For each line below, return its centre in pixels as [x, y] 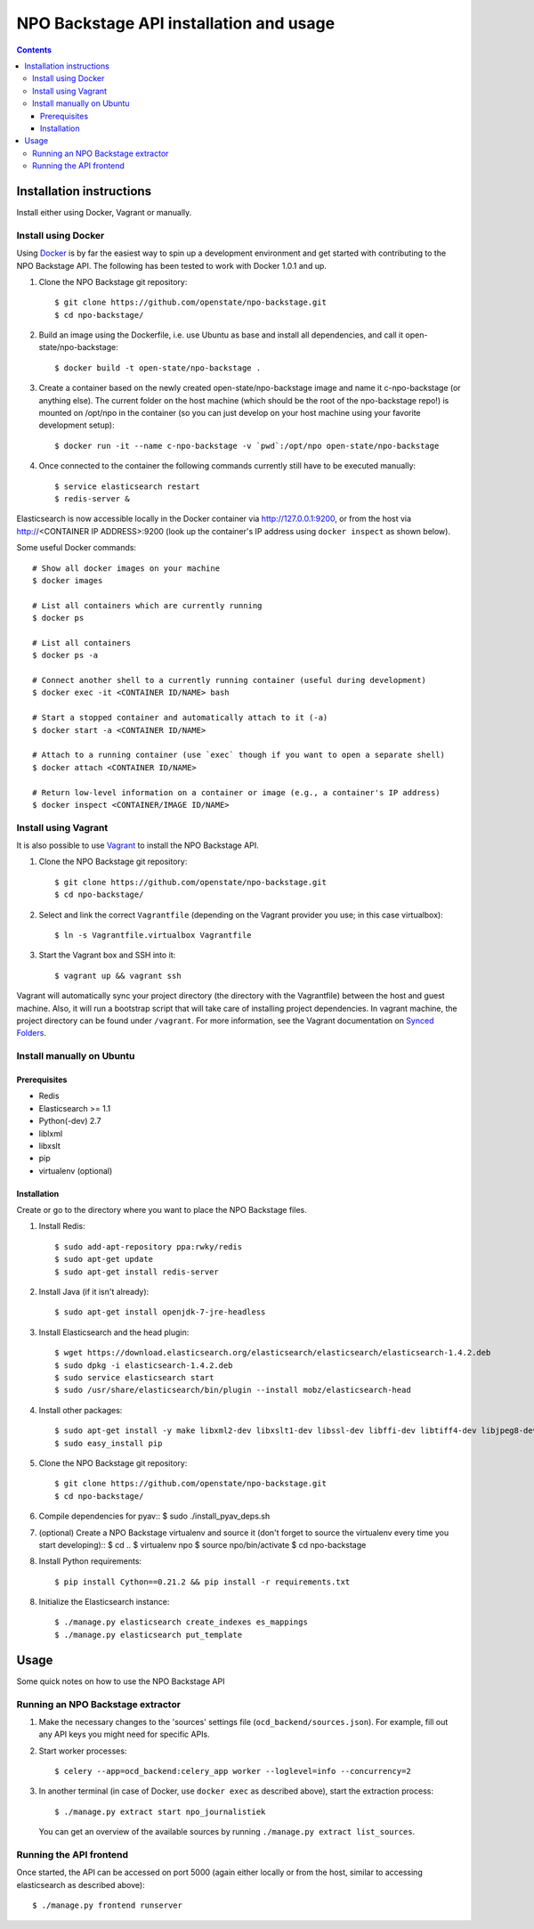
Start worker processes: [83, 1751]
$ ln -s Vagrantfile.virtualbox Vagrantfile [154, 936]
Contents [34, 50]
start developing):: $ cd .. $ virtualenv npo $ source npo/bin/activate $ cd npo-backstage [202, 1544]
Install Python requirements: [90, 1561]
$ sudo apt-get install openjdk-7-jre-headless [160, 1312]
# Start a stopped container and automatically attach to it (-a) [180, 718]
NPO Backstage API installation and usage [176, 23]
